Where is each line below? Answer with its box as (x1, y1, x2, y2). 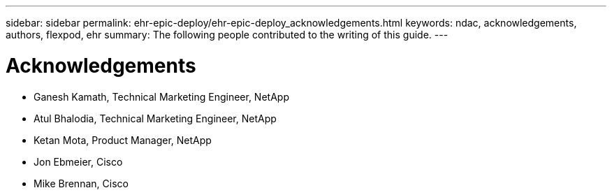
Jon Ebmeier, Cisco (34, 155, 123, 168)
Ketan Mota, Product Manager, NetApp (34, 133, 212, 146)
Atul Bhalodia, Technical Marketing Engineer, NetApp (34, 112, 277, 124)
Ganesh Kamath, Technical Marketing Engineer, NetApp (34, 90, 289, 103)
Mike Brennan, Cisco (34, 177, 129, 189)
